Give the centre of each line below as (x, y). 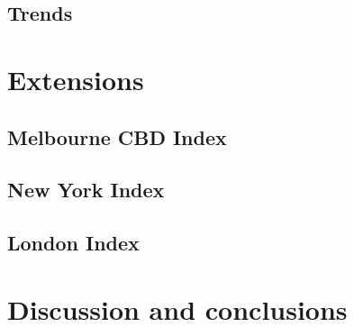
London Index (73, 243)
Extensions (76, 79)
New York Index (86, 190)
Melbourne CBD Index (117, 136)
